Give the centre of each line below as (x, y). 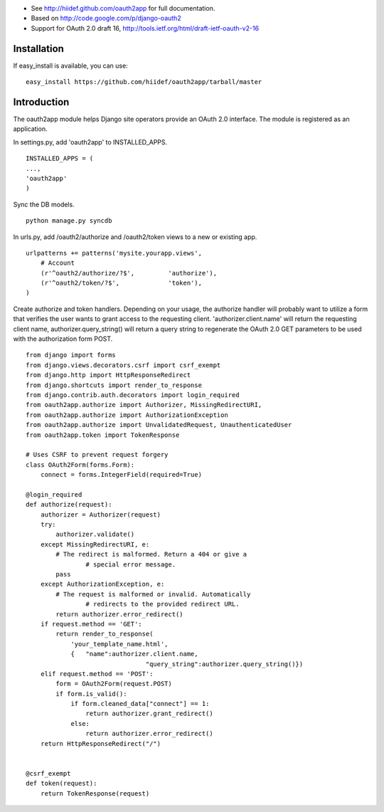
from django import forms (71, 355)
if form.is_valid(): (91, 694)
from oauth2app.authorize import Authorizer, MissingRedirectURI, (144, 405)
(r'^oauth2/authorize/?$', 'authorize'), (128, 273)
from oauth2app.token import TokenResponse (103, 435)
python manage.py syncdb (69, 221)
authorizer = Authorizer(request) (101, 515)
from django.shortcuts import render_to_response (114, 385)
